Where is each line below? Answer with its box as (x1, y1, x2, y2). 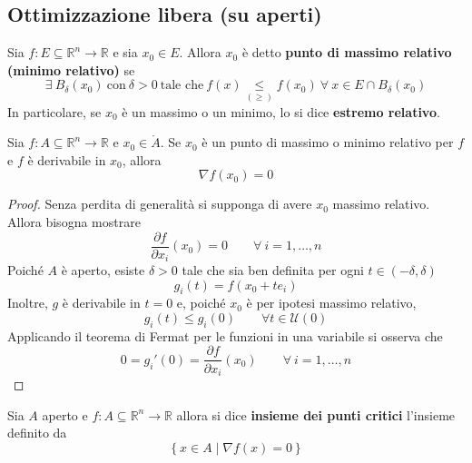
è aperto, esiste (61, 261, 145, 280)
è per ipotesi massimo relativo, (246, 293, 417, 312)
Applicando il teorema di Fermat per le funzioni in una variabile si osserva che (7, 326, 443, 345)
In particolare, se (7, 102, 102, 121)
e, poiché (176, 293, 226, 312)
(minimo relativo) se (7, 60, 135, 79)
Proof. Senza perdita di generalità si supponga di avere (7, 194, 312, 213)
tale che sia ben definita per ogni (182, 261, 364, 280)
